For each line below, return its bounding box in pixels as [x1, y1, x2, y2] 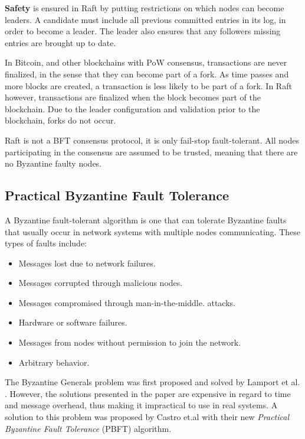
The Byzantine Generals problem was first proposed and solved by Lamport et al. [5, 376, 300, 388]
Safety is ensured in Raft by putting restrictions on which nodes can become [5, 2, 284, 14]
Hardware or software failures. [18, 316, 127, 329]
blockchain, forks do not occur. [5, 114, 116, 126]
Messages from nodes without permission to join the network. [18, 336, 241, 349]
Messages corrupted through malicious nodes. [18, 277, 183, 289]
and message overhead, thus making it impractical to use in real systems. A [5, 399, 278, 411]
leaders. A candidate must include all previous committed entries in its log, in [5, 13, 286, 25]
